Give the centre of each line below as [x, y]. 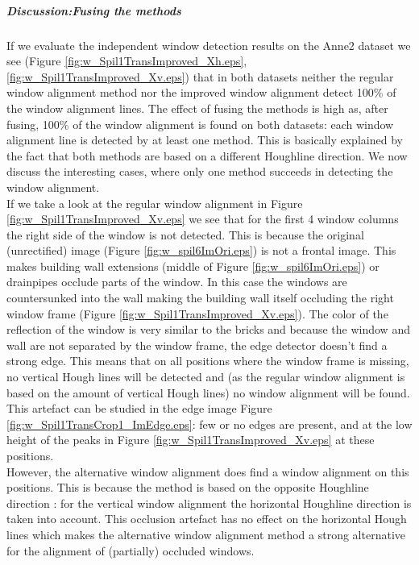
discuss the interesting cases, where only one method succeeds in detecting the [200, 171]
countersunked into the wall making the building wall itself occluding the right [200, 298]
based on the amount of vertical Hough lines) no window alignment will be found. [208, 392]
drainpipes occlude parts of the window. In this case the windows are [177, 282]
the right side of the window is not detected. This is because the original [185, 234]
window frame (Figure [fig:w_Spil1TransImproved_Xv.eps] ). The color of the [197, 313]
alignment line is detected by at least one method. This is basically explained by [205, 140]
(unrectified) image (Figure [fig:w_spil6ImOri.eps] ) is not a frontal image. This [201, 250]
